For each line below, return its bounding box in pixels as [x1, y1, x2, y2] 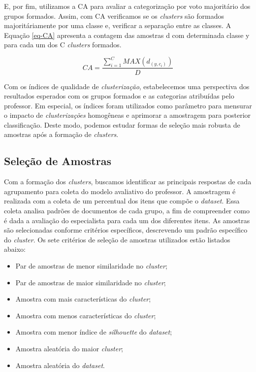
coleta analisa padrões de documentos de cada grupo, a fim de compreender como [4, 205, 250, 216]
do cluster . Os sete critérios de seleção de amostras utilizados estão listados [4, 234, 230, 244]
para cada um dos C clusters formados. [4, 39, 122, 50]
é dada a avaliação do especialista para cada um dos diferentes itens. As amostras [4, 215, 250, 225]
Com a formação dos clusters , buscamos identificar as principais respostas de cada [4, 176, 252, 187]
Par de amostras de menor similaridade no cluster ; [15, 261, 167, 271]
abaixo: [4, 244, 26, 254]
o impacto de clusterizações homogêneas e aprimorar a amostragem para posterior [4, 110, 251, 120]
